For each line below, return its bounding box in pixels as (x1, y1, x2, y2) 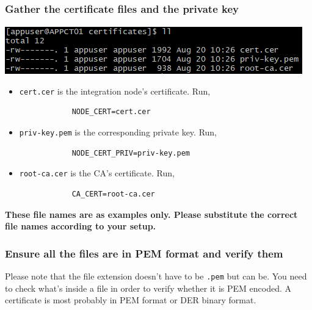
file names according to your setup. (5, 220, 156, 232)
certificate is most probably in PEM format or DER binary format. (5, 294, 256, 306)
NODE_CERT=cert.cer (71, 107, 151, 117)
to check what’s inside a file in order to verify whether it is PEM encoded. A (5, 281, 291, 294)
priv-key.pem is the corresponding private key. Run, (19, 126, 217, 139)
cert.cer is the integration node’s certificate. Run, (19, 84, 211, 97)
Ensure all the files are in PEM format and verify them (5, 245, 283, 261)
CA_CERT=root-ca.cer (71, 189, 155, 198)
